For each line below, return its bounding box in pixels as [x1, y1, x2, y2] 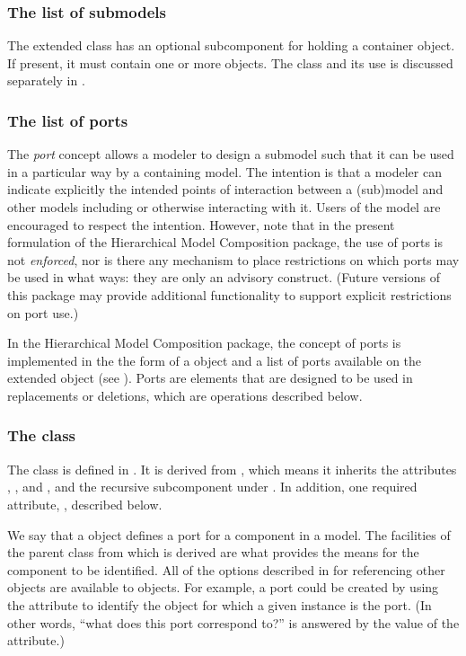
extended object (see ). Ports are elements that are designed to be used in [7, 368, 413, 387]
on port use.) [7, 303, 79, 322]
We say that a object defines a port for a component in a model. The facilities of [7, 525, 451, 544]
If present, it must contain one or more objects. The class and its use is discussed [7, 53, 453, 72]
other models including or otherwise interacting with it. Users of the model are [7, 198, 441, 216]
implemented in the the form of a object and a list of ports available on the [7, 350, 422, 369]
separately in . [7, 71, 85, 90]
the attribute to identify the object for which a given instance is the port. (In [7, 595, 432, 614]
